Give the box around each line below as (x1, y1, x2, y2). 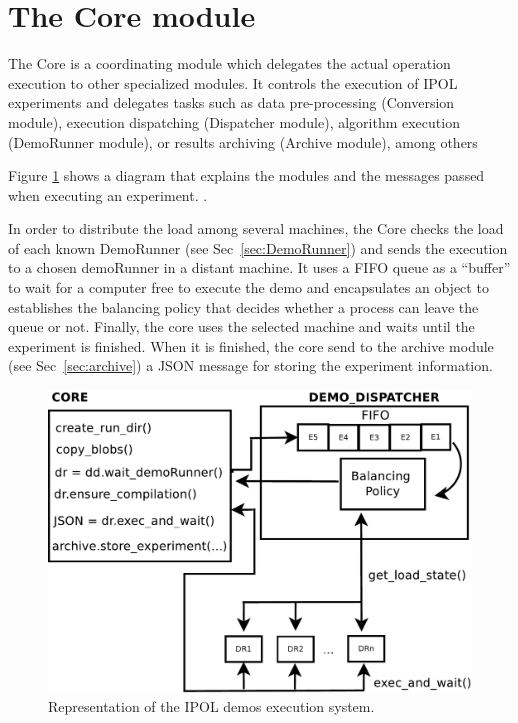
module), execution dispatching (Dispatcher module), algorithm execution (8, 111, 460, 132)
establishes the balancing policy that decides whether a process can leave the (8, 296, 479, 317)
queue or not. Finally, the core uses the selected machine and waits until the (8, 316, 475, 337)
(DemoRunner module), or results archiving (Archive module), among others (8, 131, 478, 152)
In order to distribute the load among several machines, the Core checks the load (8, 218, 504, 239)
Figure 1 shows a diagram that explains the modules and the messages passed (8, 165, 485, 186)
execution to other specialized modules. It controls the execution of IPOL (8, 72, 458, 93)
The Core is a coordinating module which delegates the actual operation (8, 53, 451, 74)
